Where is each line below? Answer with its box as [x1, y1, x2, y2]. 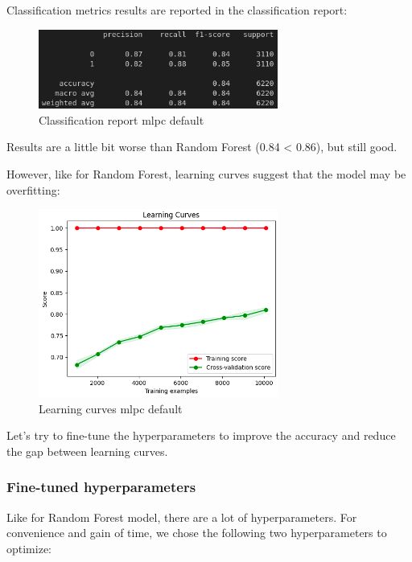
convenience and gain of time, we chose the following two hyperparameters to [6, 524, 387, 541]
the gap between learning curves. [6, 442, 168, 459]
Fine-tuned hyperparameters [6, 477, 196, 497]
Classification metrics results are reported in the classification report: [6, 2, 348, 18]
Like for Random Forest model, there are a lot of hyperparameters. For [6, 508, 357, 525]
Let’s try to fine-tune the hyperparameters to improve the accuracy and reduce [6, 427, 396, 444]
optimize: [6, 539, 51, 556]
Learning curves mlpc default [39, 400, 183, 416]
